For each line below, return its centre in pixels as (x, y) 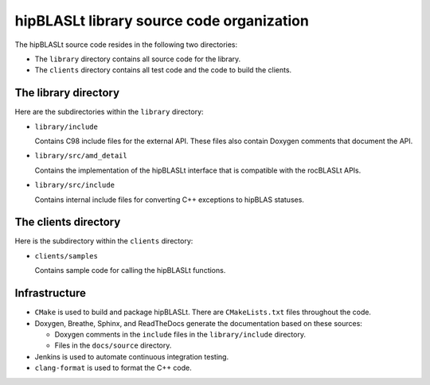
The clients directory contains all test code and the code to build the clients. (163, 70)
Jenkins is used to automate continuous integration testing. (132, 356)
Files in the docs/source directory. (113, 345)
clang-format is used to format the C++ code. (113, 368)
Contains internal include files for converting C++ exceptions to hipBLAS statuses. (169, 200)
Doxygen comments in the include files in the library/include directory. (180, 334)
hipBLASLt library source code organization (162, 21)
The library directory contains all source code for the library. (138, 59)
